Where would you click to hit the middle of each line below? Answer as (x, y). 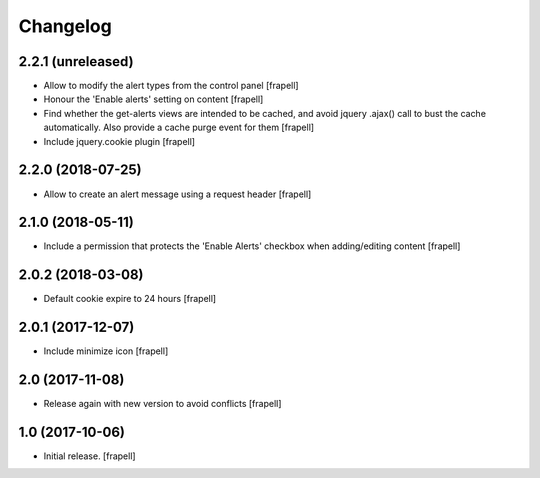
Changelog (65, 26)
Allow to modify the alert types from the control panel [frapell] (171, 86)
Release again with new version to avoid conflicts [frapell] (162, 404)
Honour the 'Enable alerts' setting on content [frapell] (153, 99)
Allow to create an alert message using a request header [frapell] (177, 194)
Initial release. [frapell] (89, 456)
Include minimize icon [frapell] (106, 351)
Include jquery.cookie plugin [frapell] (119, 141)
